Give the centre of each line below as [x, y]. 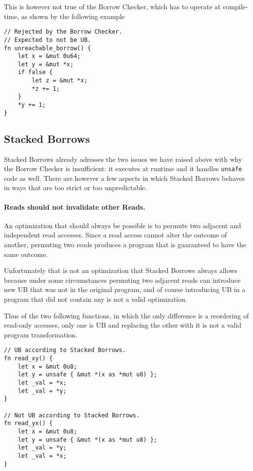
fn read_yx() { [28, 423]
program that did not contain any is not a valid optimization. [96, 299]
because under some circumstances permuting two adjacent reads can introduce [122, 280]
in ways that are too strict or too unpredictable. [75, 187]
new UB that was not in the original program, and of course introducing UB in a [125, 289]
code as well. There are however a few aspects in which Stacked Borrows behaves [125, 178]
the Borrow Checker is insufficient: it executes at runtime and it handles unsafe [123, 168]
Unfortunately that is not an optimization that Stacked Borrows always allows [121, 270]
